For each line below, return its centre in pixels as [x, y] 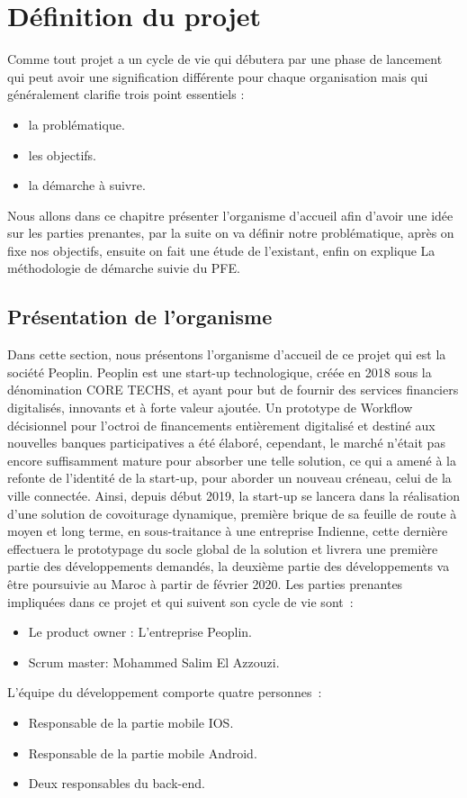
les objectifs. [63, 154]
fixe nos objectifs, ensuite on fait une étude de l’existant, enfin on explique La [221, 250]
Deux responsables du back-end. [117, 783]
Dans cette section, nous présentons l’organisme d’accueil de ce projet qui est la [227, 354]
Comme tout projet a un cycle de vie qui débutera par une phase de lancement [225, 59]
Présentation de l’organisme [140, 317]
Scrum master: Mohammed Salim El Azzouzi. [154, 662]
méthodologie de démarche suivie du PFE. [124, 268]
